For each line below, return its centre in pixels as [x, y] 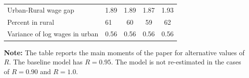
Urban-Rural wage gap [41, 9]
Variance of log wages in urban [53, 34]
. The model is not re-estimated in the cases [176, 62]
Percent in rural [31, 22]
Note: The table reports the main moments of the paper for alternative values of [124, 52]
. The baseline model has [46, 62]
